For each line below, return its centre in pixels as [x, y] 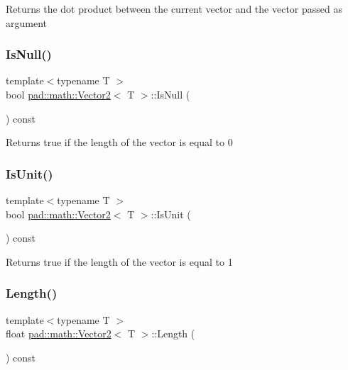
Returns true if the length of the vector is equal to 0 [119, 142]
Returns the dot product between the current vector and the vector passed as [174, 9]
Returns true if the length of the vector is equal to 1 [119, 261]
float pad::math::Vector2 [59, 333]
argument [26, 22]
